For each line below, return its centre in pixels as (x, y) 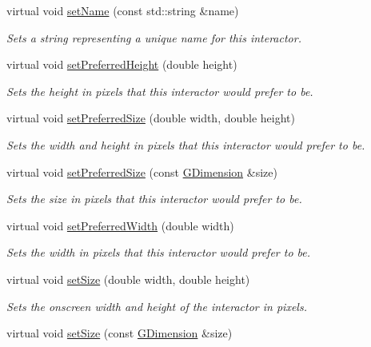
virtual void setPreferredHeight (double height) (122, 64)
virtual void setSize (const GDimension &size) (120, 333)
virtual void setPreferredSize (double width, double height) (151, 118)
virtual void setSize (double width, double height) (128, 279)
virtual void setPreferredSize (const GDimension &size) (142, 172)
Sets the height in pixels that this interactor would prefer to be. (160, 91)
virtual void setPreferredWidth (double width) (120, 225)
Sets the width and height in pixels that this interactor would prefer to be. (186, 144)
